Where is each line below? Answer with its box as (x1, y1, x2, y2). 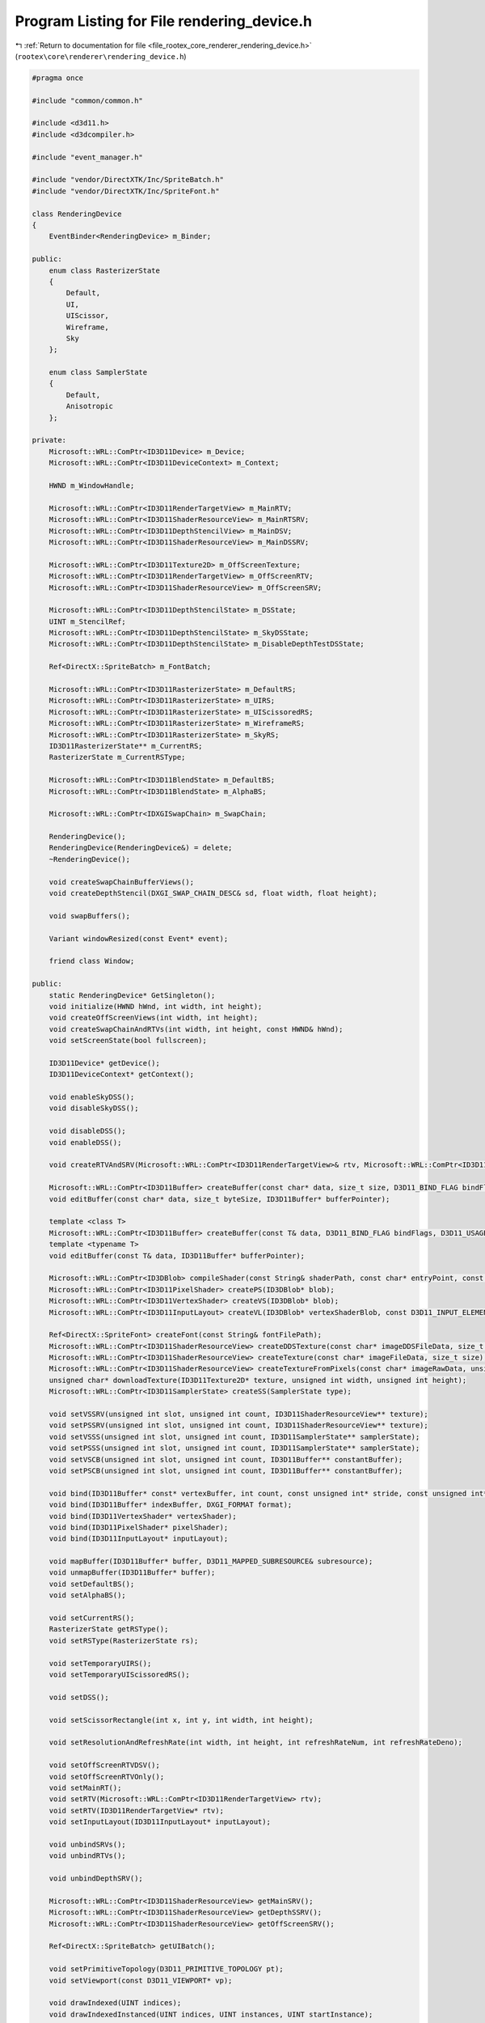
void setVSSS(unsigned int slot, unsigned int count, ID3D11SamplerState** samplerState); (48, 1432, 420, 1441)
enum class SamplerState (48, 368, 148, 377)
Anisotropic (65, 401, 113, 411)
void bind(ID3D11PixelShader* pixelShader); (48, 1522, 229, 1532)
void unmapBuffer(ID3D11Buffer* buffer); (48, 1568, 216, 1577)
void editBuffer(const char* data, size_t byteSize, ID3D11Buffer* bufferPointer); (48, 1194, 390, 1203)
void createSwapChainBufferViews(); (48, 877, 194, 886)
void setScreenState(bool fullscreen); (48, 1036, 208, 1045)
